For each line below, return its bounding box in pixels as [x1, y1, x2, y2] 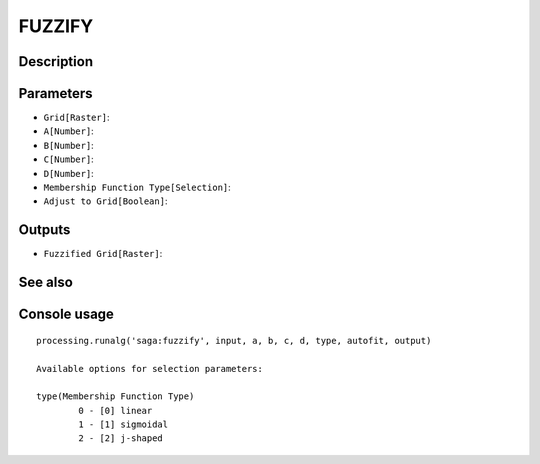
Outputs [18, 221, 71, 239]
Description [18, 53, 94, 70]
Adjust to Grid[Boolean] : [43, 195, 168, 207]
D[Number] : [43, 167, 94, 179]
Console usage [18, 306, 115, 323]
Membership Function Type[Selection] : [43, 181, 232, 194]
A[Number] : [43, 125, 94, 137]
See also [18, 274, 74, 291]
